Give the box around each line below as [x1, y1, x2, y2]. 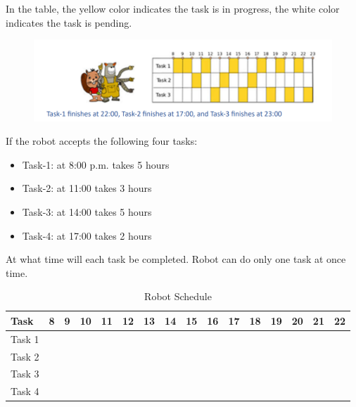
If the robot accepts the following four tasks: [6, 134, 198, 148]
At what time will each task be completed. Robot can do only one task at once [6, 252, 346, 266]
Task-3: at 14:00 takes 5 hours [22, 204, 152, 219]
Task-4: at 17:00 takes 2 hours [22, 228, 152, 243]
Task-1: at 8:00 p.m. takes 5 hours [22, 157, 170, 172]
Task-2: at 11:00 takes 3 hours [22, 181, 152, 195]
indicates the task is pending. [6, 15, 132, 30]
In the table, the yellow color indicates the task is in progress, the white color [6, 1, 340, 15]
